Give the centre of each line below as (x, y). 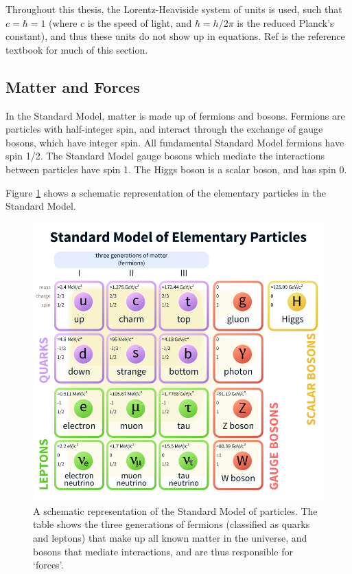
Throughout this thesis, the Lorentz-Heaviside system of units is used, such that (174, 9)
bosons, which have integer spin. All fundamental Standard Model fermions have (175, 142)
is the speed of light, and (140, 22)
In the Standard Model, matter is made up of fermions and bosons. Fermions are (175, 115)
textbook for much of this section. (77, 49)
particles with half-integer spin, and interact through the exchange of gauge (164, 129)
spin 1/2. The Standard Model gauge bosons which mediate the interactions (165, 156)
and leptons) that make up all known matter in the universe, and (170, 537)
